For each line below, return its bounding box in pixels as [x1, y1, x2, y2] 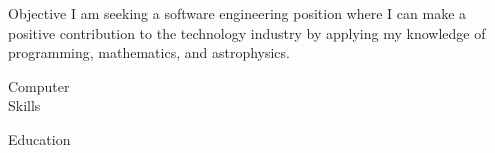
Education [8, 128, 71, 149]
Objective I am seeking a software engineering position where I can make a [8, 3, 467, 23]
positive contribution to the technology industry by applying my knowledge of [8, 22, 486, 43]
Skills [8, 95, 41, 116]
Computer [8, 75, 70, 96]
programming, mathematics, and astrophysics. [8, 42, 290, 63]
